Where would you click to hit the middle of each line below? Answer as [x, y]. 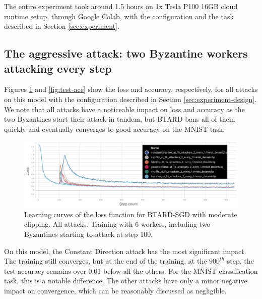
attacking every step [58, 68]
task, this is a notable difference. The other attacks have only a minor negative [126, 281]
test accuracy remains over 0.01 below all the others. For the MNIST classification [131, 270]
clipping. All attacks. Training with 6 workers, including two [117, 224]
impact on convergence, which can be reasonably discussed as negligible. [115, 290]
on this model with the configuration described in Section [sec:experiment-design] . [130, 99]
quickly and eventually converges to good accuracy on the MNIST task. [115, 129]
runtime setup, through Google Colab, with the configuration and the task [119, 16]
